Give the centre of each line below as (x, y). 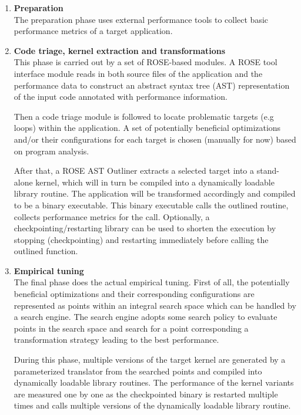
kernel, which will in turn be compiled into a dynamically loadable (155, 182)
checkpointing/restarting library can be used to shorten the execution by (145, 228)
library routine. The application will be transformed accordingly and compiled (155, 193)
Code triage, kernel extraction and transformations (120, 50)
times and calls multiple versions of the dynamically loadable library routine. (152, 405)
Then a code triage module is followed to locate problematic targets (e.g (144, 116)
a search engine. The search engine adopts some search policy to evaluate (146, 317)
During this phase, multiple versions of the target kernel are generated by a (150, 360)
